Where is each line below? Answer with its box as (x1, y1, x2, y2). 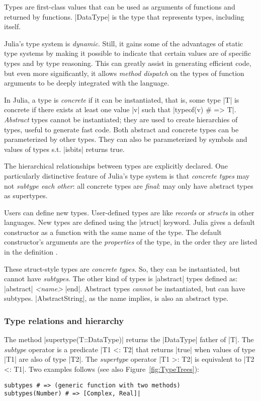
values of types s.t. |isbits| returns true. (4, 143, 125, 154)
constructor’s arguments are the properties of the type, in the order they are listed (4, 236, 257, 247)
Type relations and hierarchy (4, 314, 124, 327)
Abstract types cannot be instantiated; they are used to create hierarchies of (4, 114, 238, 124)
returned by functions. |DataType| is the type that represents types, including (4, 11, 244, 22)
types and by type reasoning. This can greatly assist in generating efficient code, (4, 57, 251, 68)
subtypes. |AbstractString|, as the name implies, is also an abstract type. (4, 293, 229, 303)
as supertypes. (4, 190, 48, 201)
